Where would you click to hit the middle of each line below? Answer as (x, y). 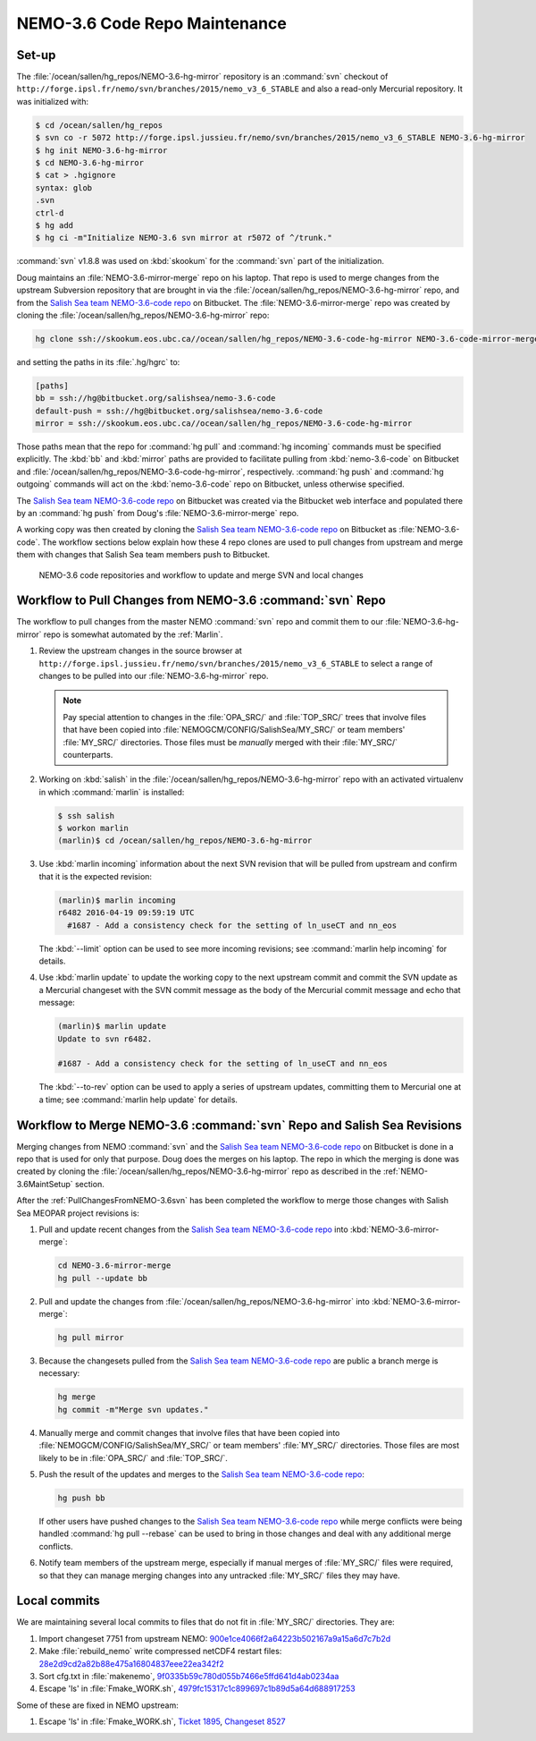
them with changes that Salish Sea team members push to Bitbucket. (143, 555)
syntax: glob (64, 187)
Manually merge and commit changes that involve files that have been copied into (189, 1432)
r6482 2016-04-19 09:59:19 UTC (126, 913)
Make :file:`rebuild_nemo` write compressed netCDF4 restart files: (160, 1652)
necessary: (59, 1373)
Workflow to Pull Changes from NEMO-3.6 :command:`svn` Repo (201, 601)
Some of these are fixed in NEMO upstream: (97, 1705)
